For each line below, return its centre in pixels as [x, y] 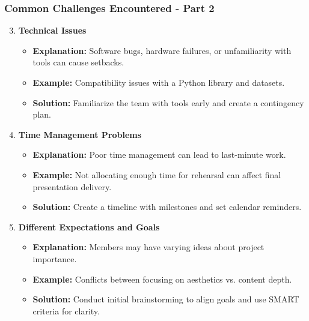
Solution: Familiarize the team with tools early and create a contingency [168, 102]
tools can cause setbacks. [78, 62]
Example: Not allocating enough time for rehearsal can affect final [157, 174]
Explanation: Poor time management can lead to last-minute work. [159, 154]
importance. [55, 258]
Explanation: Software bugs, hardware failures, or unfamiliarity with [162, 50]
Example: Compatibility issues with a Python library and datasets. [159, 82]
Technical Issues [52, 30]
